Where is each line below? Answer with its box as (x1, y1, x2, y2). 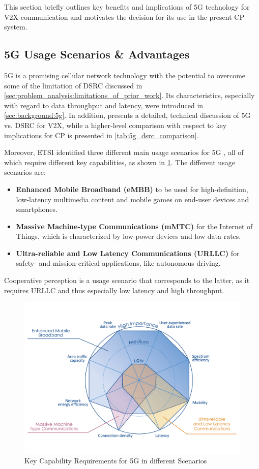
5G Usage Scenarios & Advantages (4, 46, 190, 62)
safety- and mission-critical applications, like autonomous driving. (16, 258, 221, 268)
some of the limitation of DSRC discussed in (4, 80, 142, 90)
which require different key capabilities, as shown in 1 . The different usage (4, 157, 235, 167)
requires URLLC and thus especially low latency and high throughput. (4, 285, 224, 295)
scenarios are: (4, 167, 46, 177)
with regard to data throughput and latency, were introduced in (4, 100, 204, 110)
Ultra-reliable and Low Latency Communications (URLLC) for (16, 247, 240, 258)
